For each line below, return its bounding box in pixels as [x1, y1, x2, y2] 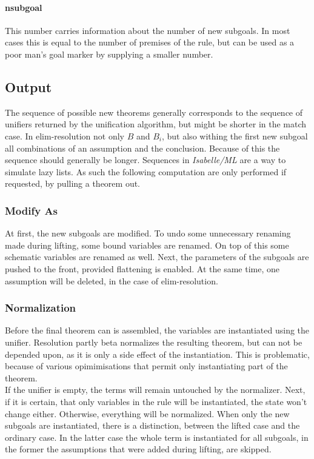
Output [5, 77, 52, 96]
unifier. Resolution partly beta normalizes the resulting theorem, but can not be [5, 335, 302, 348]
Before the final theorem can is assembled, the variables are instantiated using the [5, 324, 310, 337]
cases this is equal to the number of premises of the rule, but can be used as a [5, 36, 295, 49]
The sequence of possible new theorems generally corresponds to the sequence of [5, 106, 303, 118]
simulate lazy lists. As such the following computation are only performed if [5, 165, 287, 178]
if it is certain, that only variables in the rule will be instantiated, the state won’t [5, 395, 307, 407]
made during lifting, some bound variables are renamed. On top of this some [5, 238, 289, 251]
